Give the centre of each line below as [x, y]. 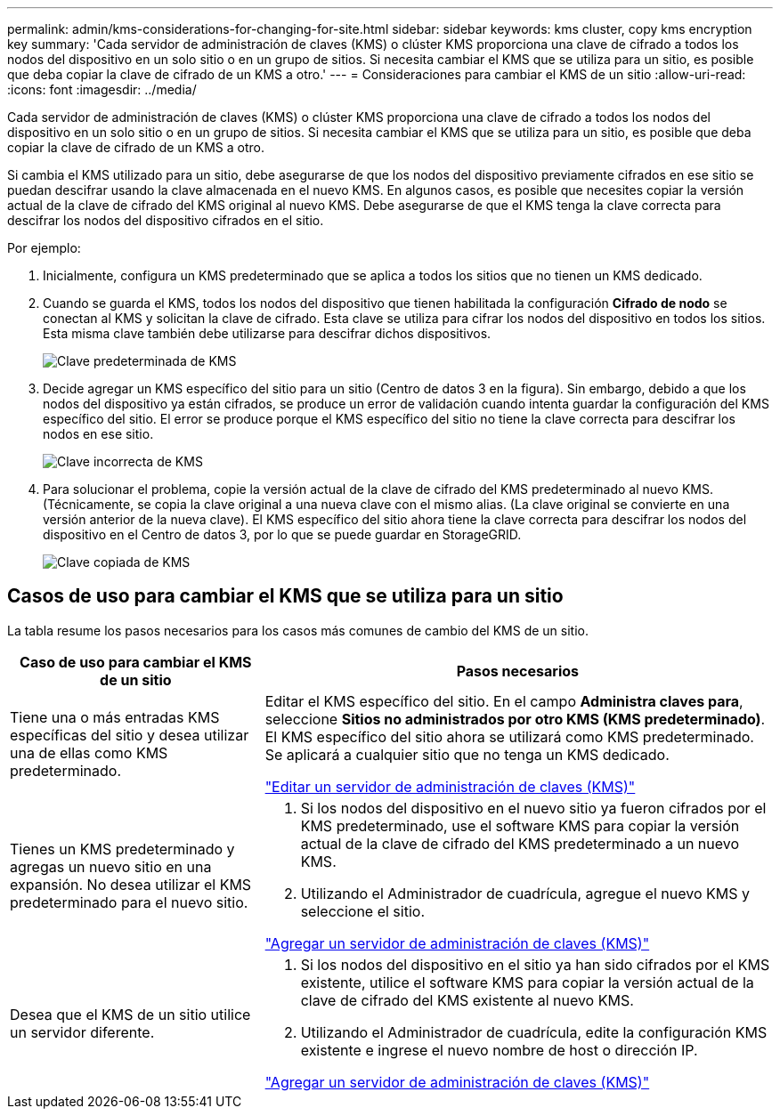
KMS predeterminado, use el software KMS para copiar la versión [520, 825]
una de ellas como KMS [89, 752]
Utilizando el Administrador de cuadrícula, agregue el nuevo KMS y [525, 893]
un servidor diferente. [82, 1032]
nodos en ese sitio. [98, 434]
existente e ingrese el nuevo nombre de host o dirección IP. [499, 1050]
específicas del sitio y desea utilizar [130, 735]
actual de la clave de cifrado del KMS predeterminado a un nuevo [520, 843]
